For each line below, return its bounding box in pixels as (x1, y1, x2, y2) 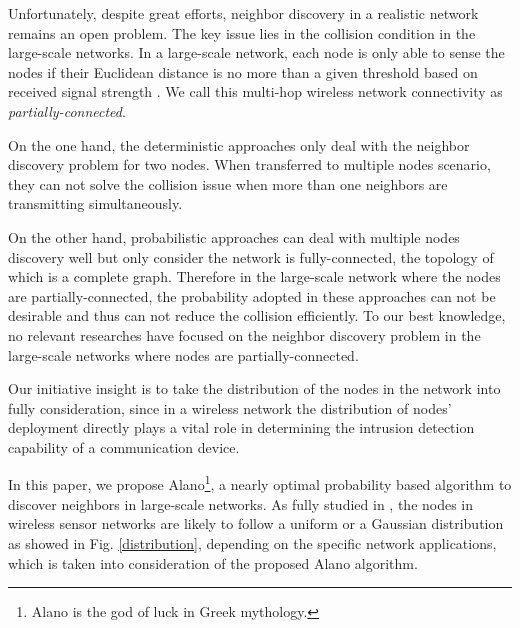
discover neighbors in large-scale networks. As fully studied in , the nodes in (8, 493, 474, 514)
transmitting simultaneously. (8, 193, 183, 214)
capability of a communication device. (8, 436, 240, 457)
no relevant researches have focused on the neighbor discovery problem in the (8, 324, 481, 345)
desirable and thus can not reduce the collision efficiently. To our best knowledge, (8, 305, 506, 326)
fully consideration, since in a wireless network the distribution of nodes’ (8, 397, 452, 418)
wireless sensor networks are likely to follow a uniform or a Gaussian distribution (8, 513, 504, 534)
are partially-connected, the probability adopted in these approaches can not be (8, 285, 496, 306)
